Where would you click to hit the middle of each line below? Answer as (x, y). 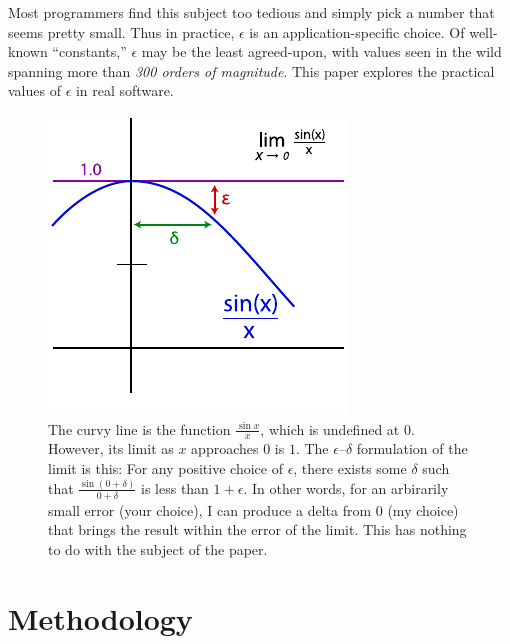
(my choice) (423, 509)
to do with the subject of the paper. (158, 548)
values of (34, 90)
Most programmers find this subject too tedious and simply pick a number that (251, 12)
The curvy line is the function (139, 428)
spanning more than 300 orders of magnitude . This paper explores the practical (251, 70)
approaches (225, 448)
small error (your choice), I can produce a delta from (210, 509)
